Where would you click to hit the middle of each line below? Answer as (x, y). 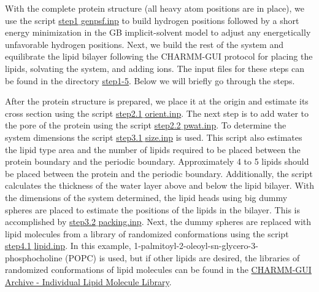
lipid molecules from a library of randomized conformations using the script (147, 233)
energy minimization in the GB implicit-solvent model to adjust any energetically (158, 32)
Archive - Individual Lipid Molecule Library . (88, 282)
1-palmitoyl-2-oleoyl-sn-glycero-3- (196, 246)
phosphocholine (34, 257)
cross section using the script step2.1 (74, 113)
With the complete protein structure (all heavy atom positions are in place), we (155, 8)
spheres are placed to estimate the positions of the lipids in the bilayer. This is (152, 209)
